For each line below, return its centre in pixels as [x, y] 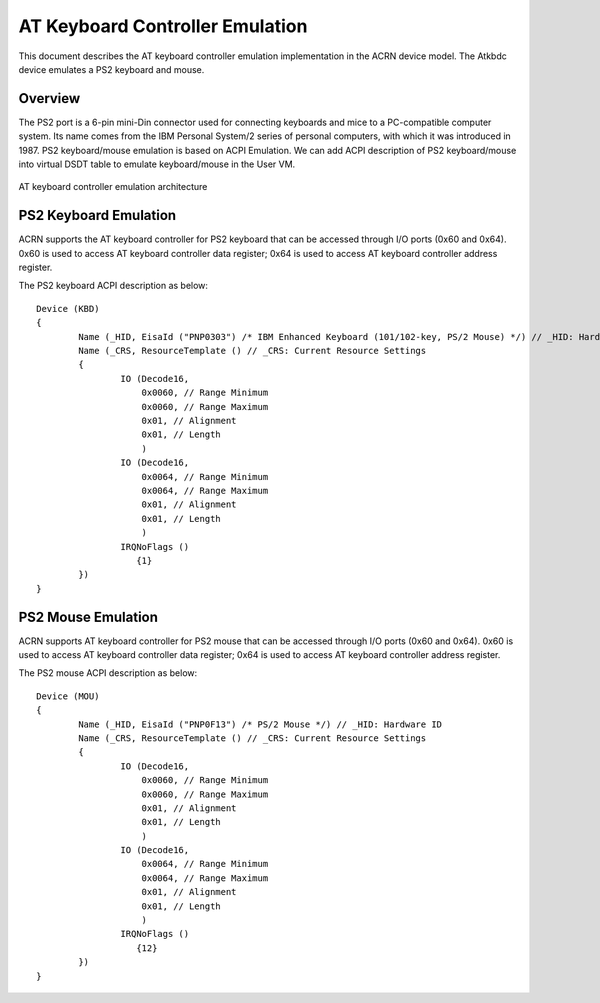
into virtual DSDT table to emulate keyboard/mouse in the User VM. [157, 164]
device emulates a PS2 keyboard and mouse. [111, 69]
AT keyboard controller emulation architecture [113, 187]
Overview [49, 98]
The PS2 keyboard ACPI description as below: [113, 286]
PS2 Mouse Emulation [88, 616]
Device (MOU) [68, 696]
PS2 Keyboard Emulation [97, 215]
